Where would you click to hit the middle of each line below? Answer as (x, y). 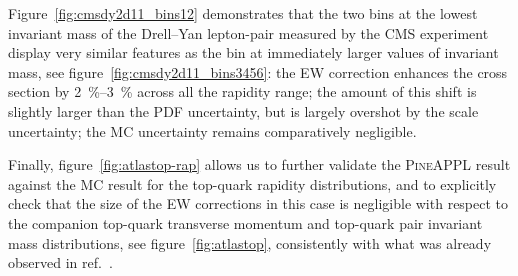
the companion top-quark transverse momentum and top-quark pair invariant (245, 222)
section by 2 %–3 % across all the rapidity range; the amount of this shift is (242, 91)
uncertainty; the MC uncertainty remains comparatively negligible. (212, 130)
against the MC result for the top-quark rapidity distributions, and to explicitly (252, 183)
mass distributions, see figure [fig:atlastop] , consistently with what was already (250, 242)
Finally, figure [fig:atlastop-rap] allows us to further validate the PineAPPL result (259, 164)
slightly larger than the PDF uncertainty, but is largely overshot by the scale (243, 110)
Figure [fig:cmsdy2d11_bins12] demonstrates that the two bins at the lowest (243, 13)
